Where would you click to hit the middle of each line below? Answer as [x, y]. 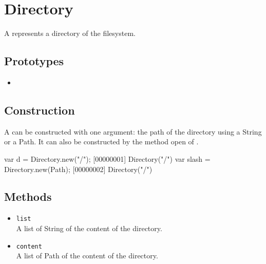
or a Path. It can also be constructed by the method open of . [101, 142]
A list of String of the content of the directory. [89, 228]
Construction [40, 110]
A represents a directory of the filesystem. [70, 33]
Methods [28, 196]
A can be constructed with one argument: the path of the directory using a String [133, 131]
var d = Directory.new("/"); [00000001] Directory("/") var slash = [107, 158]
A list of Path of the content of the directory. [87, 256]
